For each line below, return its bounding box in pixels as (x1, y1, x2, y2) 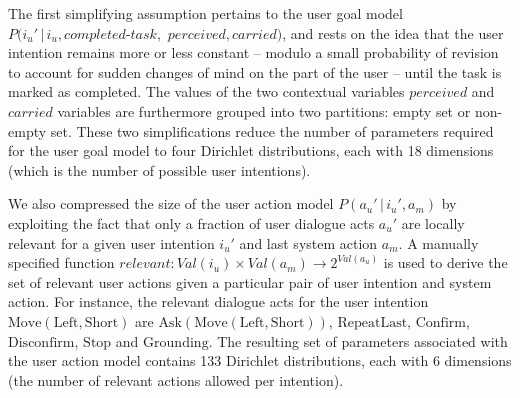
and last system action (239, 232, 378, 253)
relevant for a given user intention (8, 232, 215, 253)
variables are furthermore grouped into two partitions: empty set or (57, 100, 471, 121)
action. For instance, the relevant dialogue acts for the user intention (8, 291, 429, 312)
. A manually (398, 232, 479, 253)
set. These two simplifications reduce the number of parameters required (50, 120, 494, 141)
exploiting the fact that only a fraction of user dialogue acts (8, 212, 375, 233)
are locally (401, 212, 465, 233)
